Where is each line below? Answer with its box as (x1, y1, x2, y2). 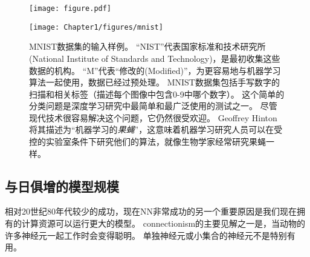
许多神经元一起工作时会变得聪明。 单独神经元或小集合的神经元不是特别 (5, 229, 287, 241)
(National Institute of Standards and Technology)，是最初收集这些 (29, 52, 280, 64)
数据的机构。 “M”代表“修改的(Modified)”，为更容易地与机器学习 (29, 64, 281, 76)
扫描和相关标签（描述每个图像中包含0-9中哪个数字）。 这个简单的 (29, 87, 285, 100)
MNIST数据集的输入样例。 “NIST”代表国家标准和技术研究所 (29, 40, 266, 53)
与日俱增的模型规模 (5, 176, 119, 195)
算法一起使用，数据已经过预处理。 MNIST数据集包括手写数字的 (29, 76, 280, 88)
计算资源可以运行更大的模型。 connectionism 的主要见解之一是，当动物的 (21, 217, 306, 230)
